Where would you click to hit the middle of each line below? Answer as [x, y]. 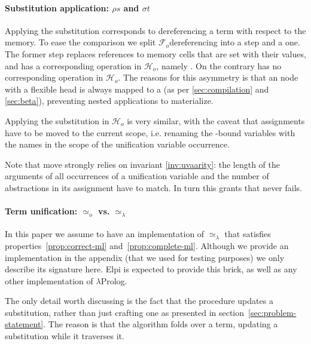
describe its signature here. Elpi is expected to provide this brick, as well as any [151, 269]
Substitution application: [57, 7]
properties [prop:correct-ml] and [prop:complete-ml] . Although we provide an [147, 245]
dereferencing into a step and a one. [235, 42]
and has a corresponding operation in [73, 65]
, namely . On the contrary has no [219, 65]
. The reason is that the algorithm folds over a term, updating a [161, 324]
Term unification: [41, 211]
